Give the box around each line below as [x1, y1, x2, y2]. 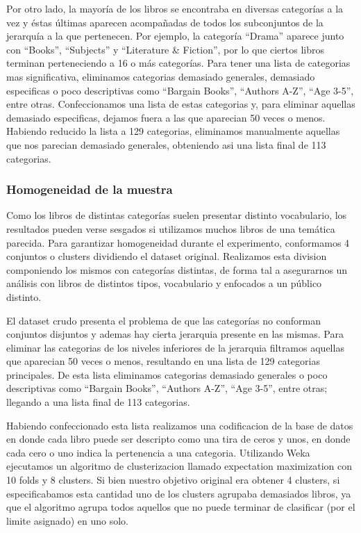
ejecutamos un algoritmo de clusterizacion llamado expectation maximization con [6, 459, 352, 473]
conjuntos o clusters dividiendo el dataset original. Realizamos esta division [6, 249, 327, 263]
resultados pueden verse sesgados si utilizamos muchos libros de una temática [6, 221, 335, 236]
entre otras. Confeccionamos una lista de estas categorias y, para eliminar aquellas [6, 97, 355, 111]
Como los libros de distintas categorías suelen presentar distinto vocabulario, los [6, 208, 347, 222]
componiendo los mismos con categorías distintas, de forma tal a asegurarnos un [6, 262, 348, 277]
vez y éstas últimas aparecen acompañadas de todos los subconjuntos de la [6, 15, 324, 29]
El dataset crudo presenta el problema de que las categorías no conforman [6, 313, 321, 327]
